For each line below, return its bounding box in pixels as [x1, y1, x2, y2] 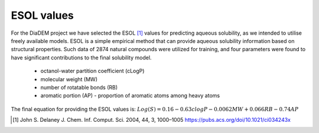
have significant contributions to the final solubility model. [11, 54, 152, 61]
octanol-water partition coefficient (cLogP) [40, 68, 145, 75]
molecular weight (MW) [40, 75, 97, 82]
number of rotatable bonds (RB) [40, 84, 118, 91]
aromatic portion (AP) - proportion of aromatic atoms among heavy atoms [40, 92, 220, 99]
